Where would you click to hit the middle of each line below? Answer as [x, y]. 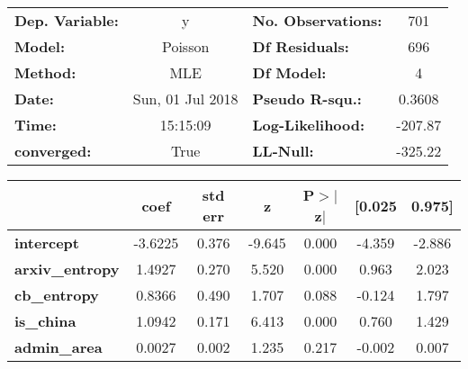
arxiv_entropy [67, 269]
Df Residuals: [301, 46]
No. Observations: [317, 20]
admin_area [58, 347]
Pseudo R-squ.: [307, 99]
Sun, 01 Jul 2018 [185, 99]
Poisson [185, 46]
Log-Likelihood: [309, 125]
